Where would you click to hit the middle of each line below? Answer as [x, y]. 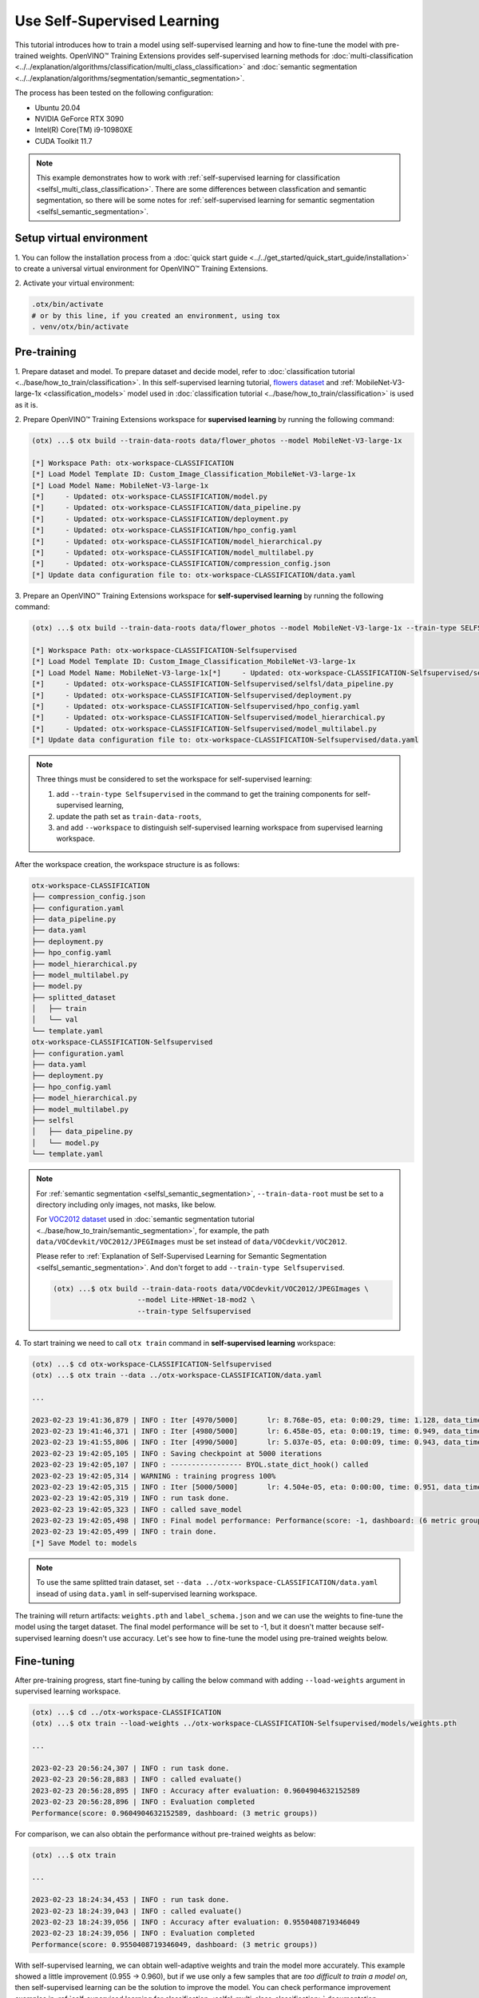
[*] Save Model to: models [84, 1543]
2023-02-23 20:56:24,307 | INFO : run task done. [131, 1769]
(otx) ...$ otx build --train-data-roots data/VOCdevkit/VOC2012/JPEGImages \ [211, 1288]
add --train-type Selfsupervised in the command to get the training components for [205, 794]
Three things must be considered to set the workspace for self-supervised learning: [174, 779]
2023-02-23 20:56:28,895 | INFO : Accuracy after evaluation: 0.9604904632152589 [196, 1791]
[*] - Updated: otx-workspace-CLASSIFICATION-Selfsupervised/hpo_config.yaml [196, 706]
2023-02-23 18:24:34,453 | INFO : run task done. [131, 1900]
